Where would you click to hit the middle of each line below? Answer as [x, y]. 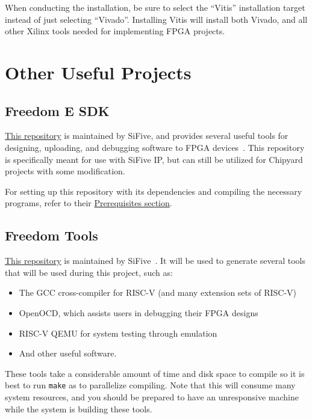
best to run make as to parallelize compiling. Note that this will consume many [150, 385]
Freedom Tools [51, 235]
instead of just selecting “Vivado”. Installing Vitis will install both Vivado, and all [156, 19]
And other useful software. [68, 353]
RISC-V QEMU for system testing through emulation [118, 333]
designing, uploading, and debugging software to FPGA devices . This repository [155, 147]
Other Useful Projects [98, 72]
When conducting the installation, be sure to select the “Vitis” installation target [155, 7]
